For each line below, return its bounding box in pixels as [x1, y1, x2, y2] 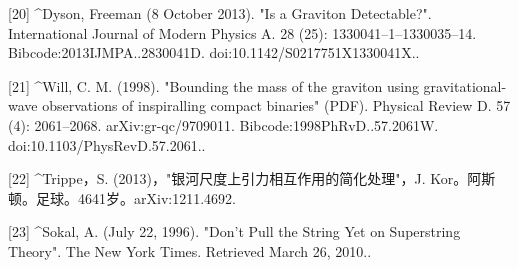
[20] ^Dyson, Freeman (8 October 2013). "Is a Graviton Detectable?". [8, 3, 432, 23]
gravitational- [423, 75, 507, 96]
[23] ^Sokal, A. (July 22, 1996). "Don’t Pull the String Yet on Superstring [8, 221, 461, 242]
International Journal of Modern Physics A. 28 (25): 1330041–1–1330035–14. [8, 22, 477, 43]
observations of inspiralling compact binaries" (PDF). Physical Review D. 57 [42, 95, 511, 116]
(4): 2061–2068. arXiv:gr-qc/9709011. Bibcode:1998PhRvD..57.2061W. [8, 114, 439, 135]
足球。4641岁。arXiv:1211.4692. [35, 187, 236, 208]
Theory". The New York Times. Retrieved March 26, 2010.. [8, 240, 372, 261]
